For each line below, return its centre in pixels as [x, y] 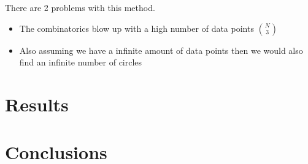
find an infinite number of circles [81, 62]
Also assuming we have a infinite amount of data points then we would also [161, 50]
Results [37, 104]
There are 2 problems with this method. [80, 7]
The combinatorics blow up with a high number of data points [137, 28]
